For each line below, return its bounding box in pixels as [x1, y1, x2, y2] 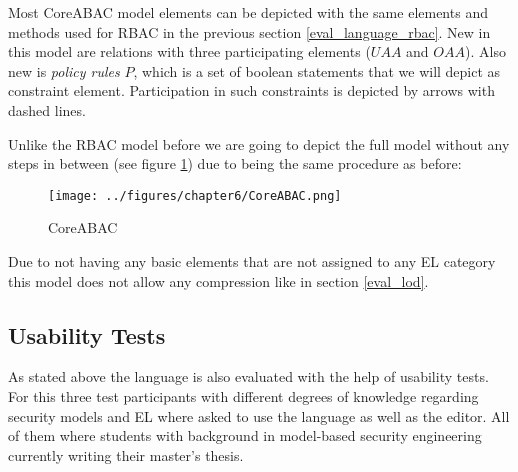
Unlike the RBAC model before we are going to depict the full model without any [8, 133, 510, 154]
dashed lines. [8, 99, 86, 120]
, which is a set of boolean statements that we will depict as [133, 60, 501, 81]
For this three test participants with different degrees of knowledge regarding [8, 385, 479, 406]
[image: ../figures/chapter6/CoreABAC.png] [48, 188, 342, 203]
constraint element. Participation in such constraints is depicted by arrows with [8, 80, 495, 101]
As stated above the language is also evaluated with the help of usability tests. [8, 366, 489, 387]
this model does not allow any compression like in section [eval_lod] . [8, 270, 429, 291]
